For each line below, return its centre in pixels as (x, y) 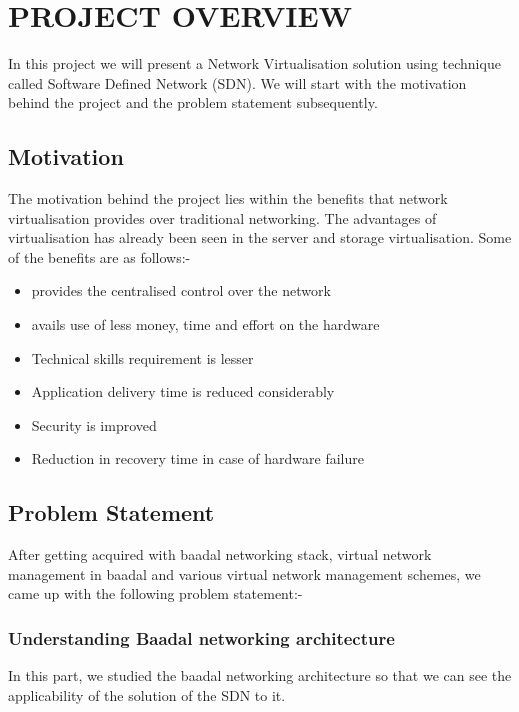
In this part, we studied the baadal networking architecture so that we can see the (260, 675)
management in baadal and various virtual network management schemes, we (244, 573)
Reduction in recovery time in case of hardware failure (197, 458)
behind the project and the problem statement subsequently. (193, 102)
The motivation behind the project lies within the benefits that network (228, 198)
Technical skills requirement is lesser (142, 357)
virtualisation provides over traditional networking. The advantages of (222, 217)
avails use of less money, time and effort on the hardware (205, 324)
